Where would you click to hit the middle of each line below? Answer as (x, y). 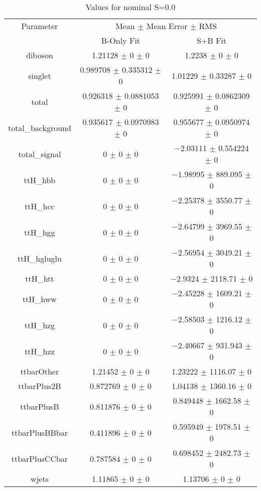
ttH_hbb (40, 180)
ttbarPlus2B (40, 386)
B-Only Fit (121, 40)
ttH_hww (39, 299)
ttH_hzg (40, 325)
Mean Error (167, 26)
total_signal (40, 154)
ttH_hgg (40, 232)
